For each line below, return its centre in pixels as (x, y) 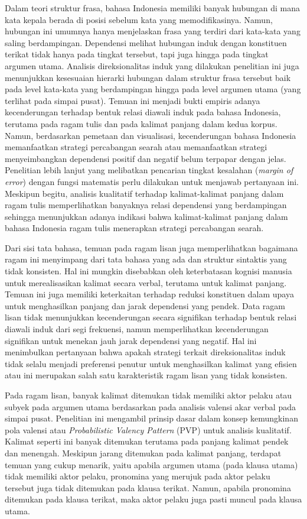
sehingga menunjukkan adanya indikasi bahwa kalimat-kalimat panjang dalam (146, 216)
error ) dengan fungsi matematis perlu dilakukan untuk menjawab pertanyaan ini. (152, 181)
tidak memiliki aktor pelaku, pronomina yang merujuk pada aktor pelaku (138, 476)
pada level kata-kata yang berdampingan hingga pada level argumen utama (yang (153, 89)
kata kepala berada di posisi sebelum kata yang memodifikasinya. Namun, (139, 19)
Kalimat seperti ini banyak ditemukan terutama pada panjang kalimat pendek (147, 441)
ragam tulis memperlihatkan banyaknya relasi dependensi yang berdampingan (146, 205)
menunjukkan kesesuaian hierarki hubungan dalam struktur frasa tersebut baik (148, 77)
